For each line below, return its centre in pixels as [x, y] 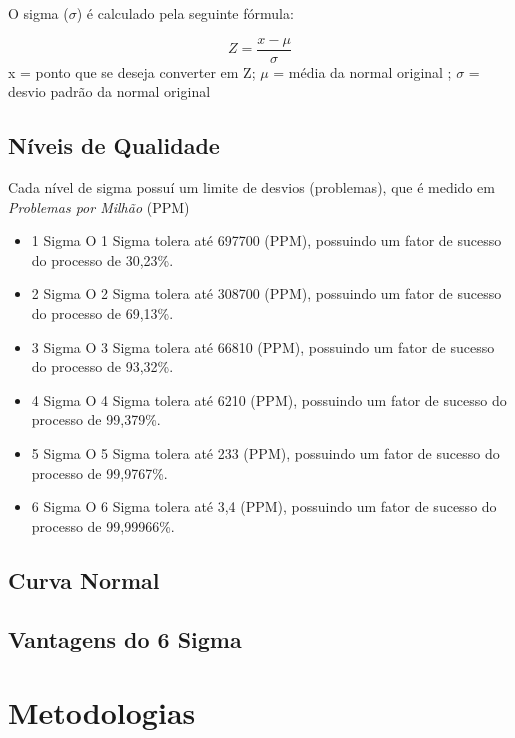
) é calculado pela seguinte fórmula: [185, 13]
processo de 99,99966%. [103, 525]
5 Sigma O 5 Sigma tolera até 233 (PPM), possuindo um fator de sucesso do [265, 452]
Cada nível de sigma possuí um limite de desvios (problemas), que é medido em [251, 187]
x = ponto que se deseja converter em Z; [132, 71]
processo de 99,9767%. [99, 472]
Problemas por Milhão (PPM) [99, 206]
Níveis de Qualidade [114, 145]
